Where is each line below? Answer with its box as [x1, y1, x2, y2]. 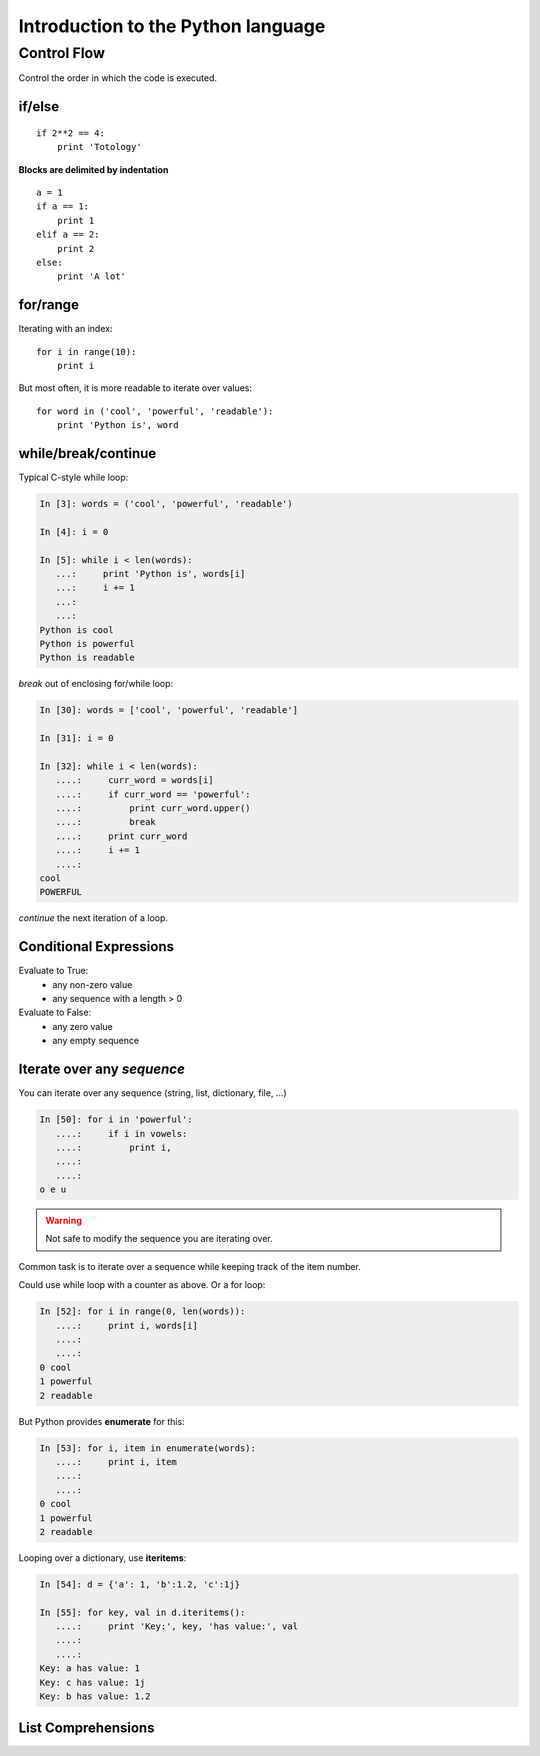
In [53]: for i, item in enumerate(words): [39, 1442, 257, 1454]
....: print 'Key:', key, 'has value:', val [55, 1621, 299, 1632]
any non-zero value [52, 978, 133, 990]
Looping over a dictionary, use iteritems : [18, 1551, 187, 1564]
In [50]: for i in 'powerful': [39, 1114, 194, 1125]
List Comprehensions [18, 1720, 155, 1737]
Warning [45, 1215, 82, 1227]
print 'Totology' [56, 141, 142, 153]
